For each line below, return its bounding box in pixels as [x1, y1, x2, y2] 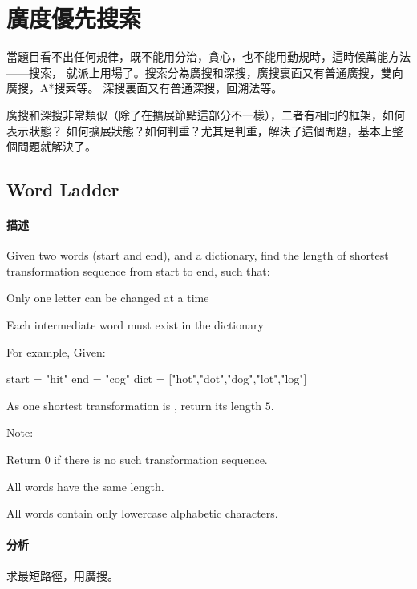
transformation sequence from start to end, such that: [6, 262, 270, 279]
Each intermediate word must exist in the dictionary [6, 317, 264, 333]
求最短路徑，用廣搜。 [6, 567, 119, 583]
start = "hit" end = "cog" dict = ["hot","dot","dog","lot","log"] [6, 370, 307, 387]
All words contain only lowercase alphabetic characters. [6, 505, 278, 522]
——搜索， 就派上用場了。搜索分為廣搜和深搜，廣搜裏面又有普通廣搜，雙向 [6, 63, 403, 80]
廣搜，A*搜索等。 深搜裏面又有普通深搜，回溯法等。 [6, 79, 283, 96]
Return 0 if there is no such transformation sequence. [6, 451, 268, 468]
